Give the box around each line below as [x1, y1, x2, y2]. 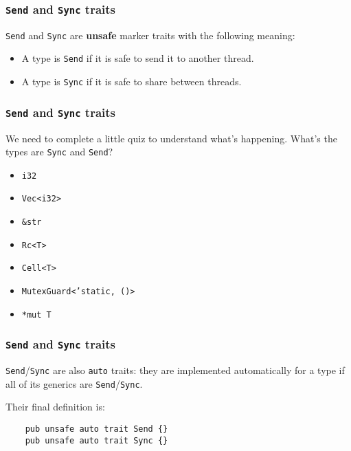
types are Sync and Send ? [5, 144, 113, 159]
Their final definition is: [5, 399, 105, 414]
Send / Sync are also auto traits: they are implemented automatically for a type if [5, 363, 345, 377]
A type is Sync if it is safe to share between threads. [21, 74, 242, 89]
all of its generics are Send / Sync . [5, 376, 143, 390]
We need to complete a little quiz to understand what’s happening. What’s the [5, 131, 337, 145]
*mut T [21, 309, 52, 320]
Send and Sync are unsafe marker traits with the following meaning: [5, 27, 295, 42]
